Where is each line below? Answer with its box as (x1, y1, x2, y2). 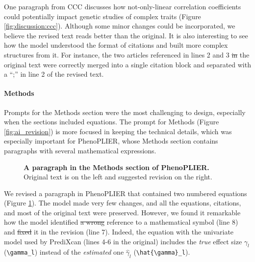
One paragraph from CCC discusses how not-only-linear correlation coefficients (4, 1, 241, 11)
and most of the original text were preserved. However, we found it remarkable (4, 207, 241, 217)
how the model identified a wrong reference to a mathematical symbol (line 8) (4, 217, 238, 227)
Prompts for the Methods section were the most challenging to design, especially (4, 107, 246, 117)
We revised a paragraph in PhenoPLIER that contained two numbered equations (4, 188, 247, 198)
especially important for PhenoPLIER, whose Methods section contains (4, 136, 218, 146)
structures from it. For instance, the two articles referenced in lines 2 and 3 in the (4, 49, 250, 59)
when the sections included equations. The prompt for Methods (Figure (4, 116, 219, 127)
